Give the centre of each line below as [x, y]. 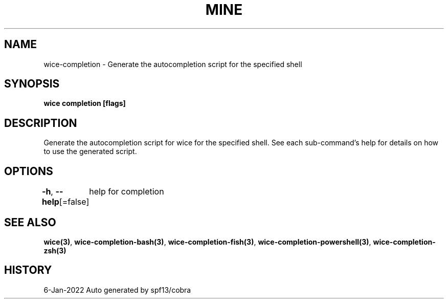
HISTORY [28, 270]
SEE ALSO [30, 222]
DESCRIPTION [41, 123]
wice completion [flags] [85, 103]
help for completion [127, 192]
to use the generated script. [90, 151]
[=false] [74, 202]
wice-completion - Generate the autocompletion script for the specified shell [173, 64]
